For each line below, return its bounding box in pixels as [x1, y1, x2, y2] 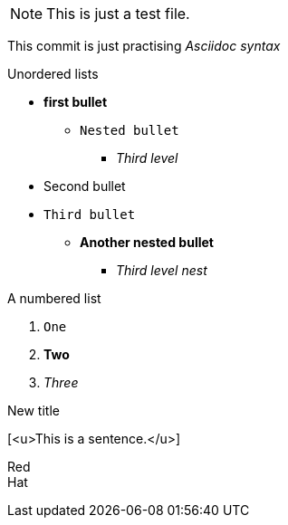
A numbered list [7, 291, 101, 306]
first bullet [43, 94, 108, 110]
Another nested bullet [80, 234, 214, 250]
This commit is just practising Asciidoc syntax [7, 38, 281, 53]
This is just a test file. [46, 5, 190, 23]
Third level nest [116, 262, 207, 278]
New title [7, 403, 60, 418]
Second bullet [43, 178, 126, 194]
